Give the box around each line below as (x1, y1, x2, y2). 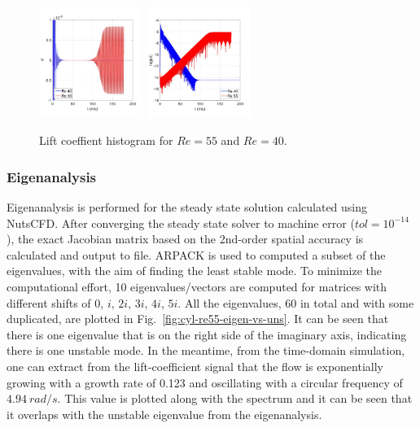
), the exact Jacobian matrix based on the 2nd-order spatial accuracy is (7, 230, 364, 247)
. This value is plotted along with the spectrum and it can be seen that (57, 390, 413, 407)
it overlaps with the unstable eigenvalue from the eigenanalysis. (7, 405, 322, 422)
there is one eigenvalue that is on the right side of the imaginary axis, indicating (7, 325, 407, 343)
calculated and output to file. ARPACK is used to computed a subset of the (7, 246, 386, 263)
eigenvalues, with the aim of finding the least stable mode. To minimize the (7, 262, 383, 279)
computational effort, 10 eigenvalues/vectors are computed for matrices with (7, 277, 387, 295)
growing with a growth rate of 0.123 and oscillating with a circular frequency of (7, 373, 403, 391)
